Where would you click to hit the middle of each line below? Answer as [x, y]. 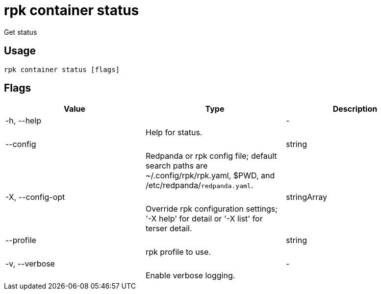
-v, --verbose [30, 264]
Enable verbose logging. [190, 276]
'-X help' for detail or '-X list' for [204, 219]
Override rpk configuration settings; [212, 209]
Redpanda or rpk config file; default [211, 156]
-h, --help [24, 121]
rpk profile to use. [178, 252]
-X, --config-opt [35, 197]
